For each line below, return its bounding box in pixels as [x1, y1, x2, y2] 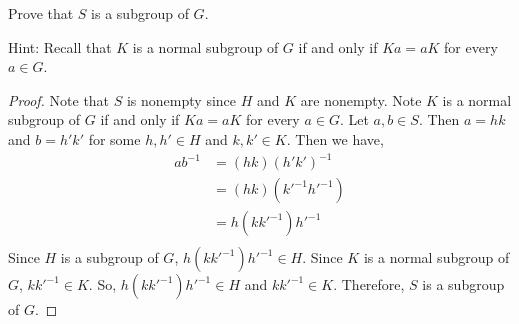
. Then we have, [286, 128, 384, 149]
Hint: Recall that [8, 36, 112, 57]
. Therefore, [333, 274, 405, 295]
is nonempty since [126, 89, 237, 110]
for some [88, 128, 141, 149]
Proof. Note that [8, 89, 110, 110]
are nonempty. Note [300, 89, 422, 110]
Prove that [8, 3, 74, 23]
